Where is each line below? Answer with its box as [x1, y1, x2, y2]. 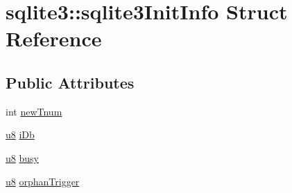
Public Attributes [6, 71, 135, 93]
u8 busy [6, 150, 39, 165]
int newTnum [6, 104, 62, 118]
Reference [6, 24, 102, 53]
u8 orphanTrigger [6, 174, 80, 188]
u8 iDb [6, 127, 35, 142]
